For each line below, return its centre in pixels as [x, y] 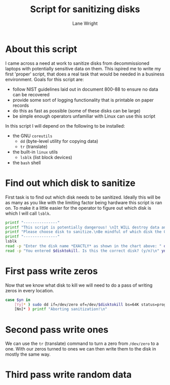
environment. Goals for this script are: [45, 79]
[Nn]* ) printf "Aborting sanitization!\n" [61, 309]
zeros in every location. [30, 290]
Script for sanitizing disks [85, 9]
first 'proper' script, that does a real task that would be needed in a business [85, 74]
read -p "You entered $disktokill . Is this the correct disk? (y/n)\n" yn [86, 251]
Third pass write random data [69, 375]
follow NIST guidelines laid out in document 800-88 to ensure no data [85, 89]
